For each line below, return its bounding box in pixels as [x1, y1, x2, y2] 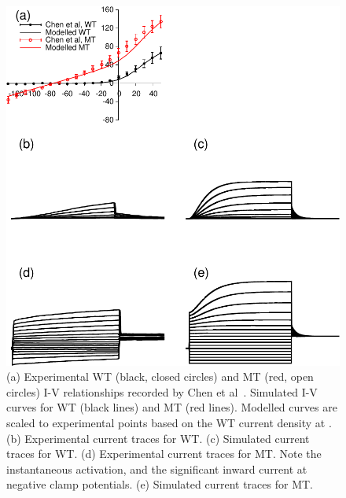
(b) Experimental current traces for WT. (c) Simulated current [6, 430, 310, 446]
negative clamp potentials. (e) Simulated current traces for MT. [6, 476, 313, 492]
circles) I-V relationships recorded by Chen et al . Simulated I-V [6, 383, 318, 400]
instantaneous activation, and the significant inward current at [6, 460, 307, 477]
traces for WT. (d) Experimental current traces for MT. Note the [6, 445, 322, 462]
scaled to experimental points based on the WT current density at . [6, 415, 332, 431]
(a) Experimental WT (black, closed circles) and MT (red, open [6, 368, 314, 385]
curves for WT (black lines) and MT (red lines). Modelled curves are [6, 399, 337, 415]
